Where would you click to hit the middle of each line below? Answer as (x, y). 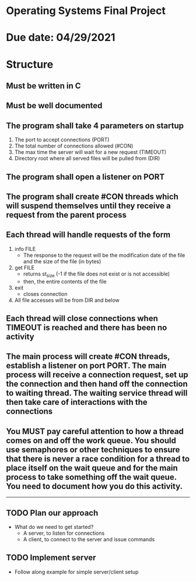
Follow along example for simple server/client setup (76, 572)
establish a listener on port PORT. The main (86, 366)
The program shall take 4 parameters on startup (95, 126)
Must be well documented (54, 106)
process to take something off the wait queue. (91, 477)
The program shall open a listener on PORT (85, 177)
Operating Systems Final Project (86, 11)
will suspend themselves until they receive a (88, 206)
